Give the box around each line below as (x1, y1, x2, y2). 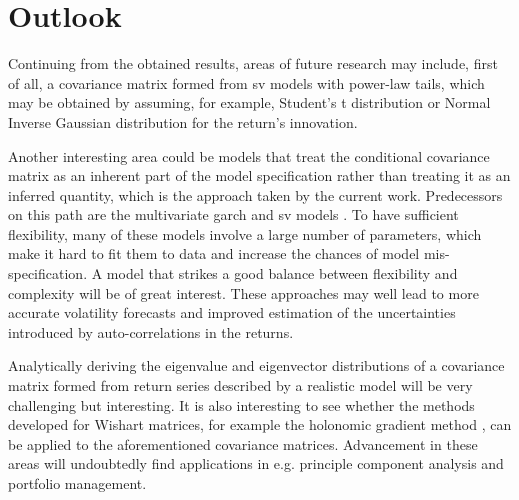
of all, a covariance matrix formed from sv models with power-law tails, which (8, 72, 485, 93)
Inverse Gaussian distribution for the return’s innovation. (8, 111, 358, 132)
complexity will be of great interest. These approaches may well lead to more (8, 282, 479, 303)
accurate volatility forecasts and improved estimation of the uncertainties (8, 302, 456, 323)
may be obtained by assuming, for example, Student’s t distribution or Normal (8, 92, 491, 113)
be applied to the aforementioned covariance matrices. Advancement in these (8, 433, 478, 454)
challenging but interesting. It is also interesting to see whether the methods (8, 394, 475, 415)
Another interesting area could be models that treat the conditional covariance (8, 145, 490, 166)
